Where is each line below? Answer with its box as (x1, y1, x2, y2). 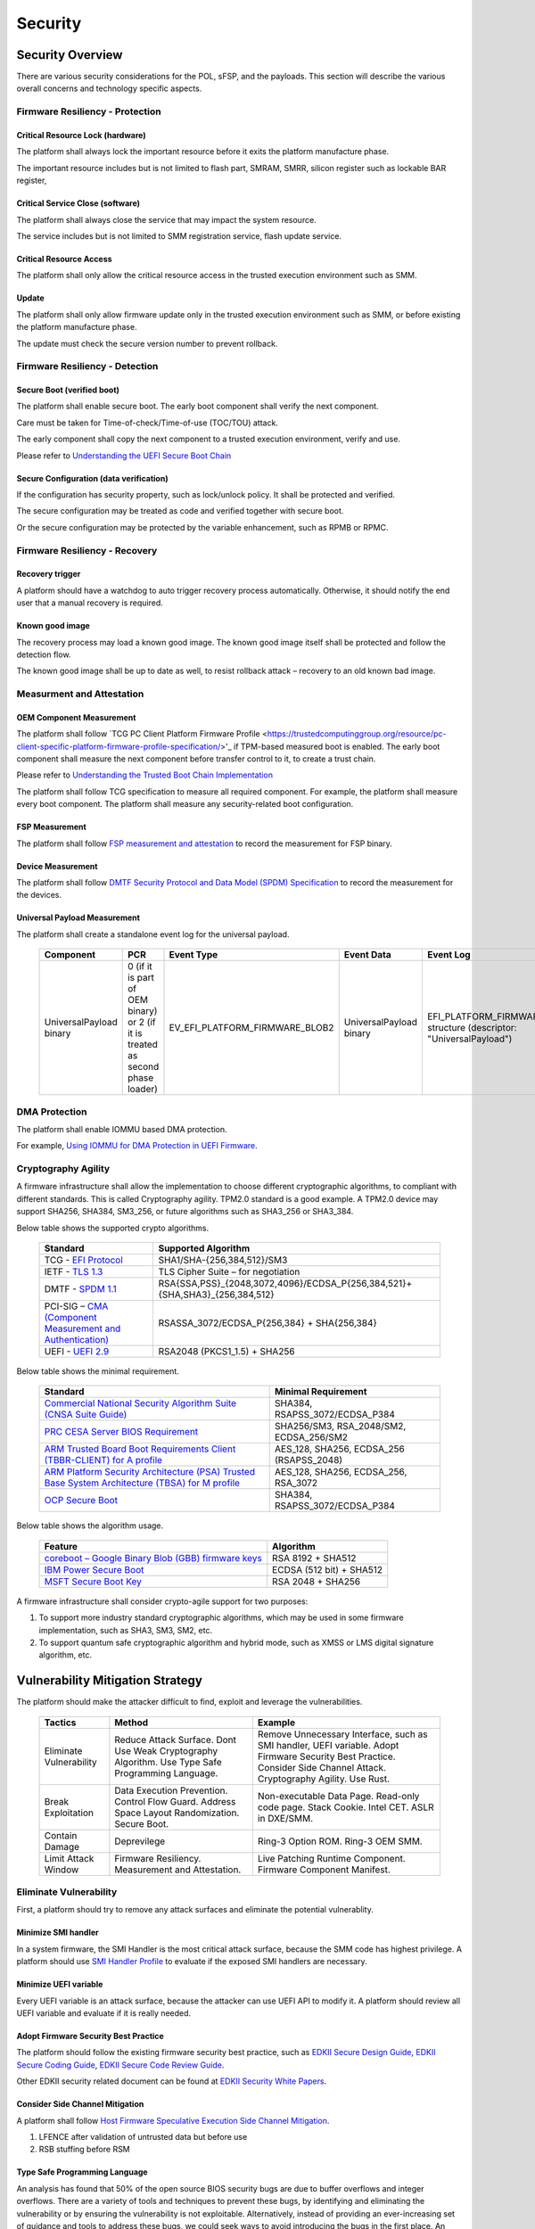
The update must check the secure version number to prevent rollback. (16, 338, 278, 349)
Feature (44, 1540, 78, 1552)
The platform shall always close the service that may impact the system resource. (16, 214, 317, 225)
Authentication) (44, 1334, 110, 1346)
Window (44, 1863, 79, 1876)
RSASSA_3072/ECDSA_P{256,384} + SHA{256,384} (158, 1317, 378, 1329)
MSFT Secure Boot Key (44, 1575, 143, 1587)
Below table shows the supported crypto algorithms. (16, 1222, 210, 1233)
